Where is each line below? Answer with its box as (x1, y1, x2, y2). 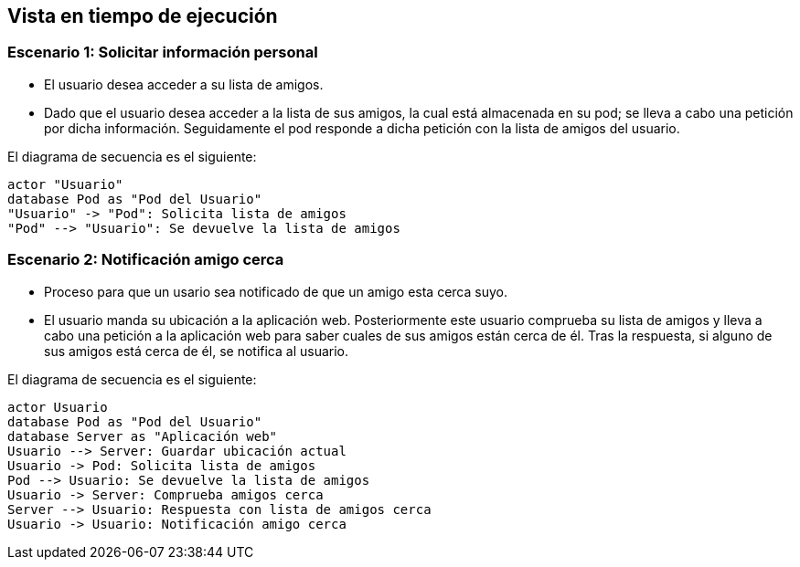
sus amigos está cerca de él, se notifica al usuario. (44, 342, 348, 359)
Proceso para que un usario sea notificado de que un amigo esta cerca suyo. (44, 283, 507, 299)
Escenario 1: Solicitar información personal (7, 43, 318, 62)
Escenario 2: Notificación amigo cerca (7, 250, 284, 269)
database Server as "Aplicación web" (7, 428, 278, 444)
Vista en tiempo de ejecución (7, 5, 278, 27)
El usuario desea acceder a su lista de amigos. (44, 76, 324, 92)
